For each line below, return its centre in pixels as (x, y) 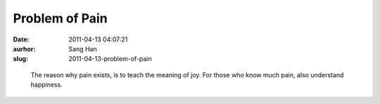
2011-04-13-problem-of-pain (110, 59)
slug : (20, 59)
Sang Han (83, 48)
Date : (21, 39)
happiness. (46, 85)
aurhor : (24, 48)
